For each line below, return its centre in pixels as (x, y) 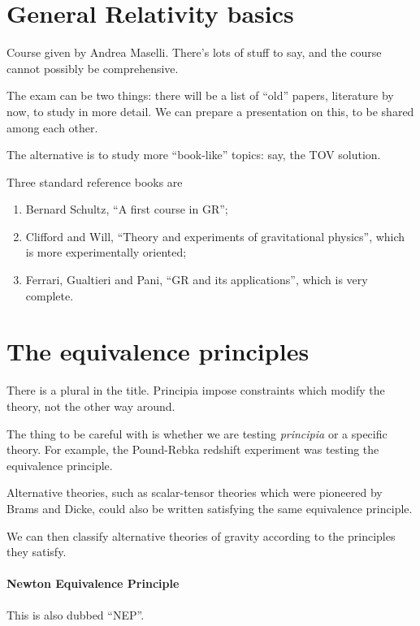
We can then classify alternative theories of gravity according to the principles (201, 535)
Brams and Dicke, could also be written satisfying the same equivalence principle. (210, 508)
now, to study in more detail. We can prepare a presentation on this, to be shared (210, 111)
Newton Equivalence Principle (93, 583)
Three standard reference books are (95, 181)
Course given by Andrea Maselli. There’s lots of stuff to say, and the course (194, 52)
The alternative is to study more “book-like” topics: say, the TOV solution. (194, 155)
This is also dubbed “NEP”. (76, 614)
